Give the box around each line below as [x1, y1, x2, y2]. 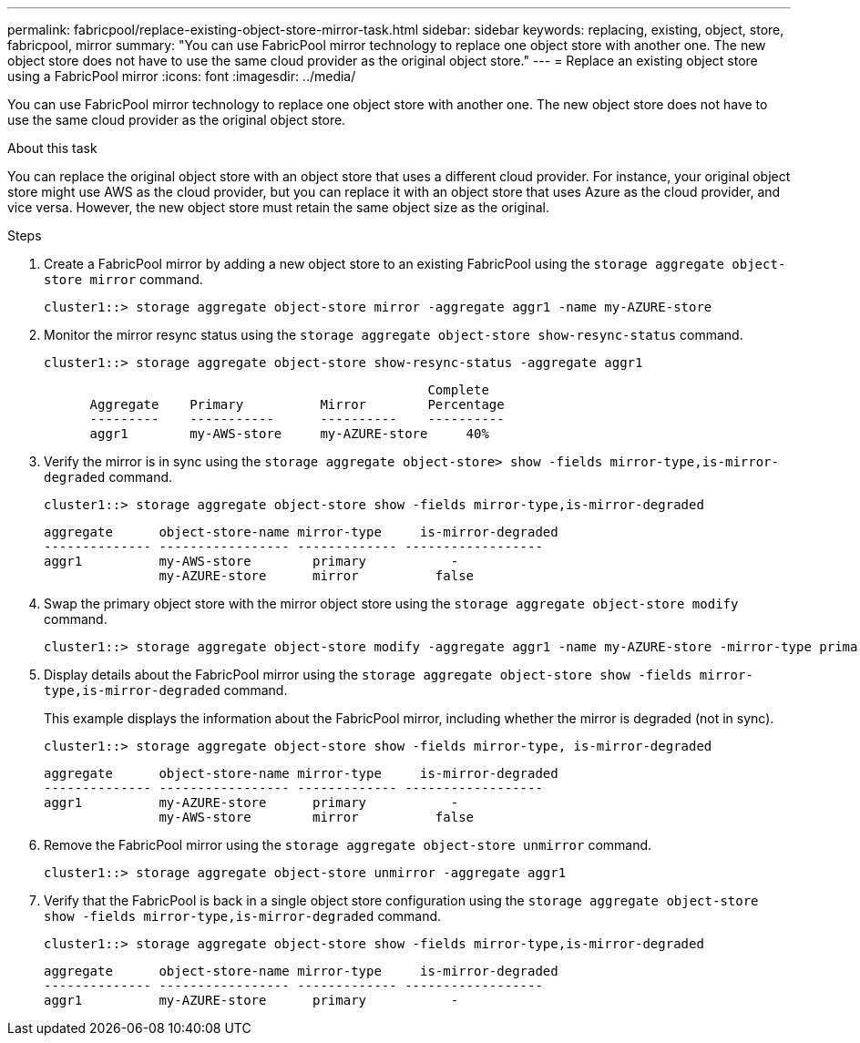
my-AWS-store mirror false [159, 810, 475, 824]
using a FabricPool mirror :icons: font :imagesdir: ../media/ [7, 68, 356, 84]
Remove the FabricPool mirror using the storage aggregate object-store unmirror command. [44, 837, 652, 853]
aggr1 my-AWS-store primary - [44, 554, 459, 568]
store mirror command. [44, 271, 203, 287]
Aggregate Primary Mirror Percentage [89, 397, 505, 412]
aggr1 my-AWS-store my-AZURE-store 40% [89, 426, 489, 441]
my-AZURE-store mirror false [159, 568, 475, 583]
